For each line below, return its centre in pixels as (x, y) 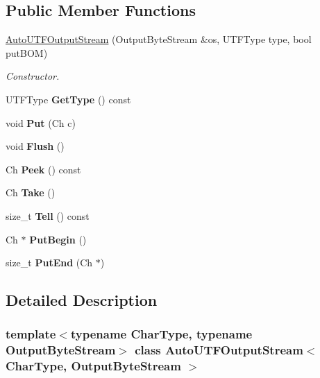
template (31, 334)
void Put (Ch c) (41, 122)
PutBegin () (58, 239)
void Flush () (35, 146)
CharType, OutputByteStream (93, 366)
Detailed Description (82, 300)
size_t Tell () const (48, 215)
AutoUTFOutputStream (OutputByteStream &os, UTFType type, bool (159, 39)
